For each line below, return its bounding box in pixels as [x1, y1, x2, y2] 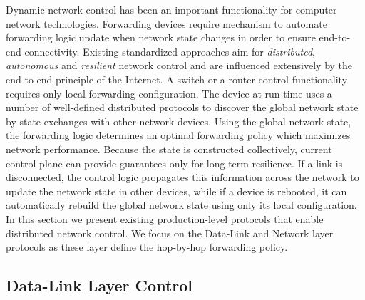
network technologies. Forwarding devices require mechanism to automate [6, 16, 327, 31]
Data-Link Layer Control [6, 274, 192, 296]
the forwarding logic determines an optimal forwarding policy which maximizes [6, 128, 351, 143]
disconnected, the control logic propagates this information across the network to [6, 170, 359, 185]
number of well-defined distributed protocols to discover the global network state [6, 100, 359, 115]
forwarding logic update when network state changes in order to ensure [6, 30, 316, 45]
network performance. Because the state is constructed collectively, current [6, 141, 332, 156]
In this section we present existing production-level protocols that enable [6, 211, 324, 226]
